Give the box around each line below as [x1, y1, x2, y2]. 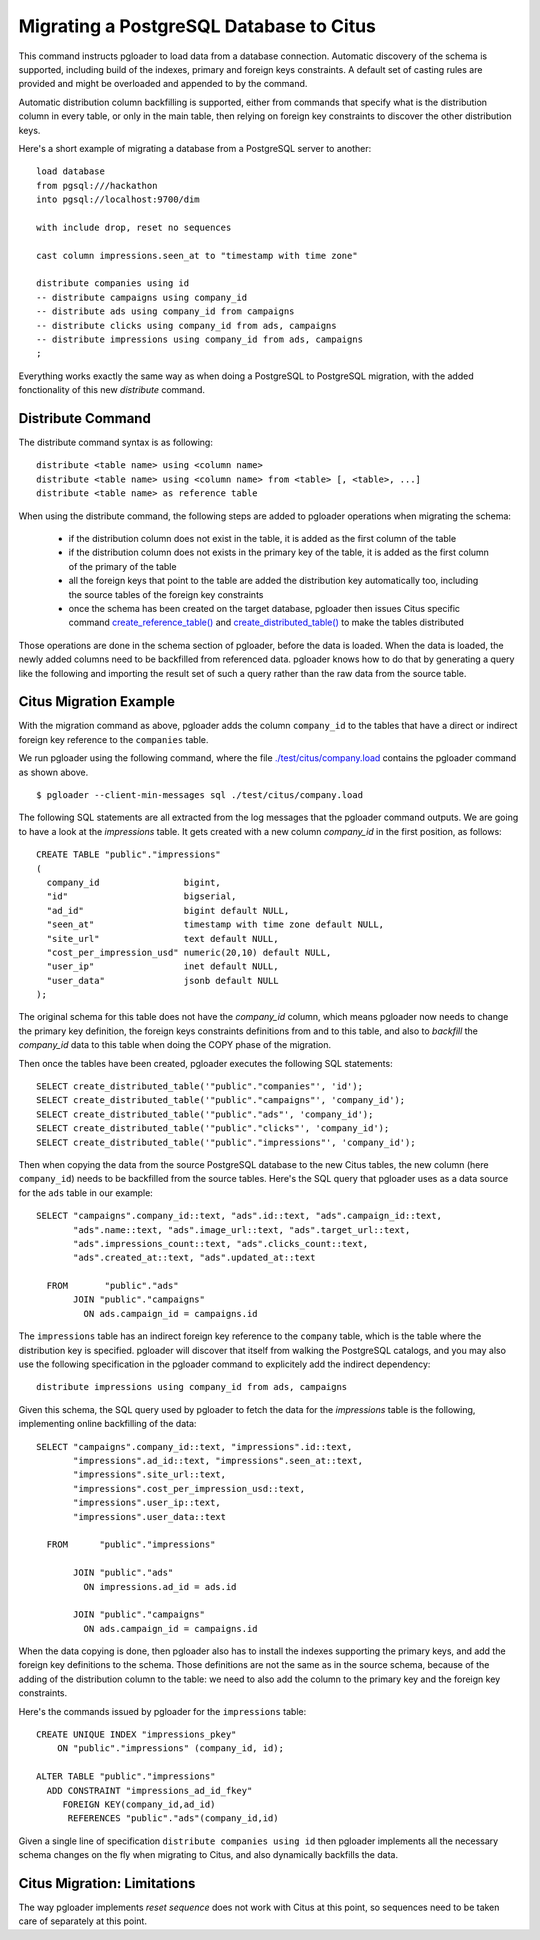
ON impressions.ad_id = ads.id [83, 1581, 237, 1592]
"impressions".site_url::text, [73, 1469, 227, 1480]
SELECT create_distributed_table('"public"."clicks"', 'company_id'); [36, 1123, 390, 1134]
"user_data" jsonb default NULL [46, 975, 279, 986]
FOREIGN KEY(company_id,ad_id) [62, 1798, 216, 1810]
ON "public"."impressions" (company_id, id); [56, 1743, 285, 1754]
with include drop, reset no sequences [36, 221, 232, 233]
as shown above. [18, 766, 89, 778]
